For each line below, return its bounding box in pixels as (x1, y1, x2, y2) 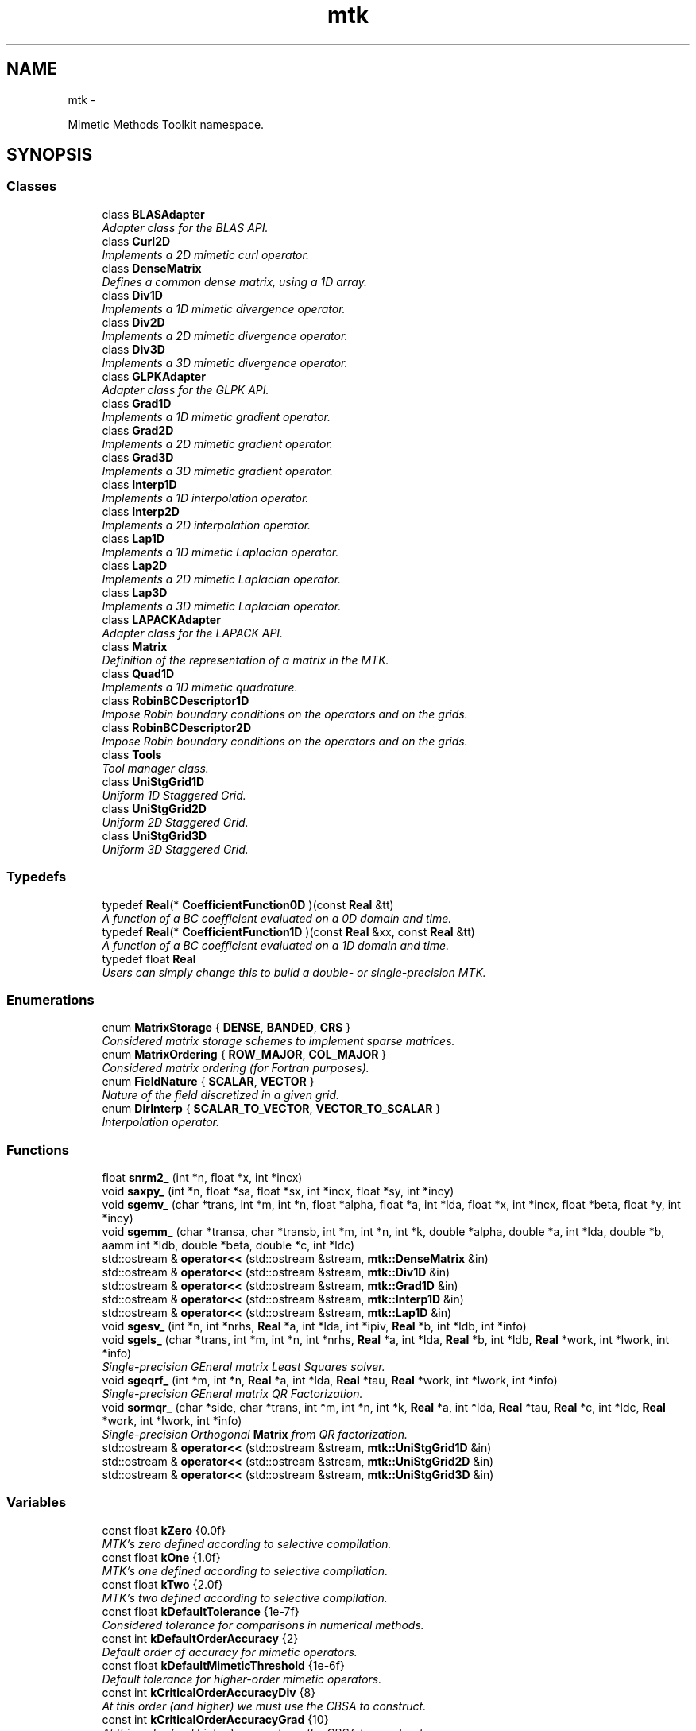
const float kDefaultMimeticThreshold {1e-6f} (102, 1658, 345, 1672)
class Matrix (102, 639, 168, 653)
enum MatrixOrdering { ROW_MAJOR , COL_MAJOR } (102, 1048, 387, 1062)
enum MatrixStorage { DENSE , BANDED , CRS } (102, 1020, 351, 1035)
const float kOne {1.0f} (102, 1550, 221, 1564)
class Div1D (102, 288, 163, 302)
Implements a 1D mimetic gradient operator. (102, 409, 331, 424)
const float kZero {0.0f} (102, 1523, 226, 1537)
